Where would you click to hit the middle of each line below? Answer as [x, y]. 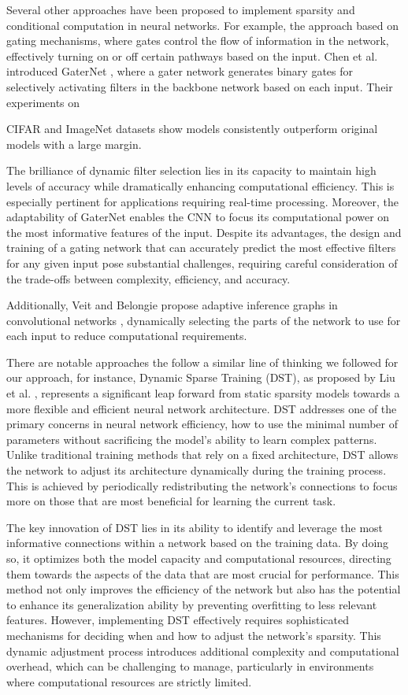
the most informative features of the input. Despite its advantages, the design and [204, 232]
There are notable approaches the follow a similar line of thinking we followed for [202, 362]
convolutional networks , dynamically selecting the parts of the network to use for [204, 320]
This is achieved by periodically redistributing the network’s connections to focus [202, 485]
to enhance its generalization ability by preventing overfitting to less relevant [192, 604]
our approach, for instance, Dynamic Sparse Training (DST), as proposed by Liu [201, 377]
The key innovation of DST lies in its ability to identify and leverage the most [195, 527]
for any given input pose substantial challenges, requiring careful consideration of [202, 262]
